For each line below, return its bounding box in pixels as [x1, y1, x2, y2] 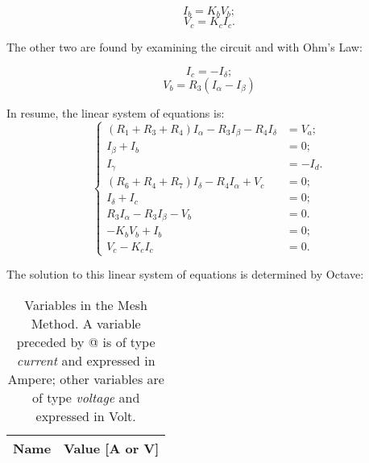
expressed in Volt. [35, 407, 136, 426]
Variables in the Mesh [24, 296, 148, 315]
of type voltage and [32, 388, 140, 407]
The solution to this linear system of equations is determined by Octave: [6, 266, 364, 283]
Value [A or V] [64, 439, 160, 458]
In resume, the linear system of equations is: [6, 104, 225, 121]
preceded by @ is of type [16, 333, 155, 352]
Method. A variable [31, 314, 141, 333]
